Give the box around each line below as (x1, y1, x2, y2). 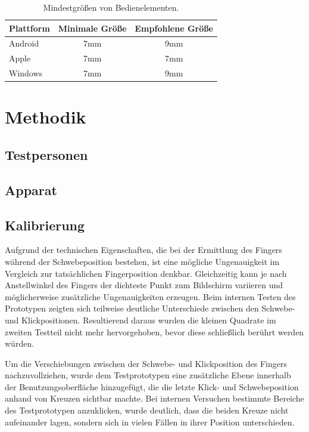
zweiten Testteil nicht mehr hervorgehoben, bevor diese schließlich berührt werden (5, 325, 304, 338)
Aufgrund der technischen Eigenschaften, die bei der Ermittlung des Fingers (5, 243, 282, 256)
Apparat (5, 180, 57, 199)
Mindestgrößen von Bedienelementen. (43, 1, 179, 13)
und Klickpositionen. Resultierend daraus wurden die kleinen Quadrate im (5, 313, 276, 326)
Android (9, 37, 39, 50)
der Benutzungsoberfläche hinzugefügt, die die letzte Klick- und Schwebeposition (5, 380, 299, 393)
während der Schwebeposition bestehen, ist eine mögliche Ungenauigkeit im (5, 255, 280, 267)
